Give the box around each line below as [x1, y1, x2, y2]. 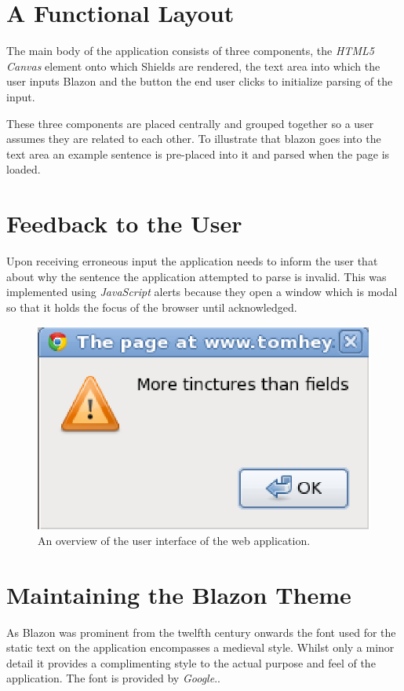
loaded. [6, 161, 41, 177]
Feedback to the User [6, 207, 242, 239]
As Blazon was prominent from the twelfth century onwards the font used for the [6, 623, 396, 640]
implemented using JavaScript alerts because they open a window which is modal [6, 283, 398, 300]
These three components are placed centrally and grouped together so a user [6, 115, 374, 131]
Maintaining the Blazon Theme [6, 578, 351, 610]
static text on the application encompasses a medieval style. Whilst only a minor [6, 639, 395, 656]
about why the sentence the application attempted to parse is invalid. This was [6, 268, 387, 284]
